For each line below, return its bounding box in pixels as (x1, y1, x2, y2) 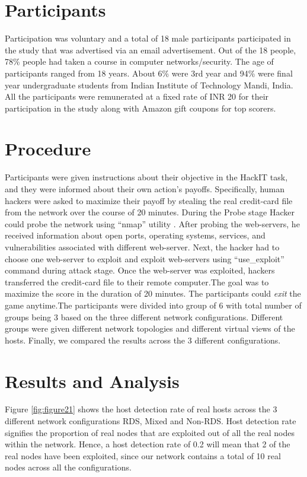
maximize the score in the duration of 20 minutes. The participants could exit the (5, 287, 301, 300)
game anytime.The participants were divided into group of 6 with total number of (5, 298, 302, 311)
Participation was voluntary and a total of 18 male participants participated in (5, 32, 291, 44)
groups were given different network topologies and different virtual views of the (5, 322, 295, 335)
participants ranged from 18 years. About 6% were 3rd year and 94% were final (5, 66, 293, 79)
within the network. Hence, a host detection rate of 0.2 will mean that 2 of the (5, 438, 290, 450)
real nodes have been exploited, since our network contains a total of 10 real (5, 449, 281, 462)
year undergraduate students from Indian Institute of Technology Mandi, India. (5, 78, 293, 91)
